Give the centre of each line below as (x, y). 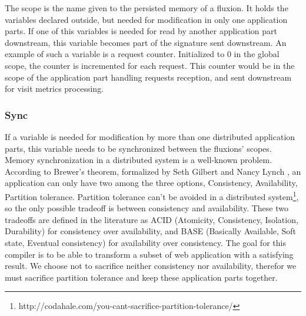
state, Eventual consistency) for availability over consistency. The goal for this (145, 242)
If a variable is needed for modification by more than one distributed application (150, 136)
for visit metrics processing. (54, 89)
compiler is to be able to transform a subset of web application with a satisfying (149, 254)
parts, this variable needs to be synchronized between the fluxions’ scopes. (138, 148)
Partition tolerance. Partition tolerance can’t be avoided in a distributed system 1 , (152, 195)
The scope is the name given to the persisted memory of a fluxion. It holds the (147, 8)
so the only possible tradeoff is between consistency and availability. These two (147, 208)
